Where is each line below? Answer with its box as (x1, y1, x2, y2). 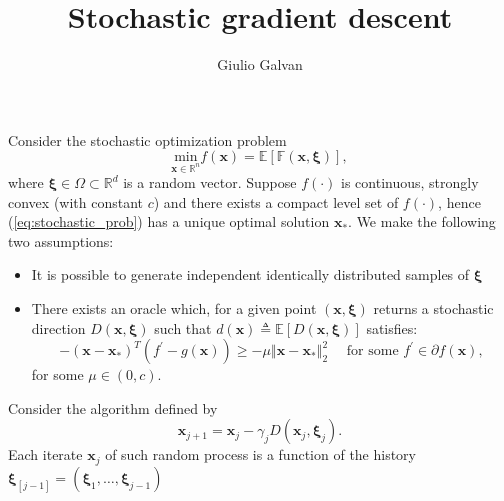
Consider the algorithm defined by (8, 397, 218, 418)
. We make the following (348, 211, 496, 232)
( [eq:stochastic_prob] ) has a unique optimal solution (8, 211, 330, 232)
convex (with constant (8, 191, 144, 212)
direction (31, 317, 86, 338)
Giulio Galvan (217, 54, 303, 75)
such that (154, 317, 212, 338)
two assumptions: (8, 230, 114, 251)
